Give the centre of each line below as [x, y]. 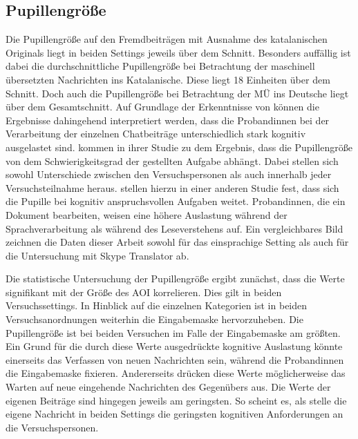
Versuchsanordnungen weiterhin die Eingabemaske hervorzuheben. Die [154, 319]
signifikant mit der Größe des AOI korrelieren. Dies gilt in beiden [144, 292]
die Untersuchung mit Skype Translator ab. [97, 255]
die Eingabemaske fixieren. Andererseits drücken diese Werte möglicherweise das [176, 373]
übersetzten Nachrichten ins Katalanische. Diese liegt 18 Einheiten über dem [168, 79]
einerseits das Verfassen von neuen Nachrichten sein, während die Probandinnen [175, 359]
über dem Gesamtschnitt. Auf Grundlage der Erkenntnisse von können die [162, 107]
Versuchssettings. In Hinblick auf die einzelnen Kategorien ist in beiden [157, 305]
